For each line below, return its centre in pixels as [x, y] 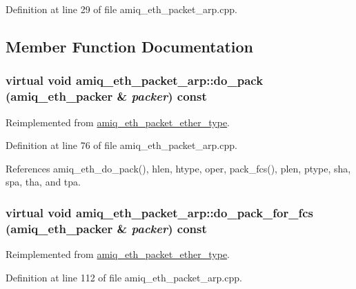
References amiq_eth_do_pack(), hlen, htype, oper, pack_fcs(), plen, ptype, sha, [178, 168]
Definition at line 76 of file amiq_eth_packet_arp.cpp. [121, 145]
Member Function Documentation [130, 46]
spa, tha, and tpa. [43, 182]
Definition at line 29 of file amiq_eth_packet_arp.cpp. [121, 9]
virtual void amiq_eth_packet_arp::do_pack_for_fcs [159, 212]
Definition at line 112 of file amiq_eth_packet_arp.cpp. [124, 277]
